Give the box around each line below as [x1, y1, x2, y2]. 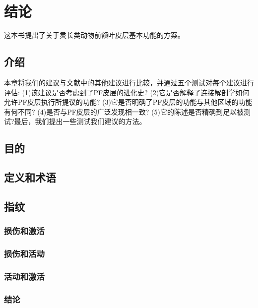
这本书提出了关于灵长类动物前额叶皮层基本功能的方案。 [4, 30, 185, 40]
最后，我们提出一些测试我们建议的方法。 [14, 116, 146, 126]
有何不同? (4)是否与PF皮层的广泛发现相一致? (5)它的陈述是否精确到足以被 [4, 106, 244, 117]
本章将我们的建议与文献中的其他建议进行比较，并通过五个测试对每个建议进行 [4, 77, 254, 87]
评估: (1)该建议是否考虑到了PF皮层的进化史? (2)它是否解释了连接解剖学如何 [4, 87, 250, 97]
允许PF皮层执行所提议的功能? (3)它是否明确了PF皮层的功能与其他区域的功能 [4, 97, 253, 107]
